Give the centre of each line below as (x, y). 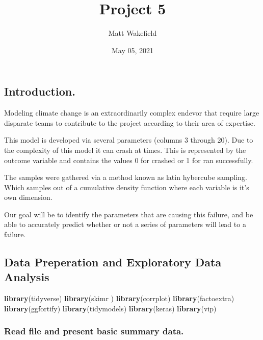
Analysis (27, 277)
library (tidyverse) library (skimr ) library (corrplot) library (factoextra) (119, 298)
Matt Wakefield (133, 33)
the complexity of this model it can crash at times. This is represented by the (125, 150)
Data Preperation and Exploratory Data (113, 262)
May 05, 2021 (133, 50)
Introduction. (40, 91)
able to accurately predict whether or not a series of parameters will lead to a (125, 224)
